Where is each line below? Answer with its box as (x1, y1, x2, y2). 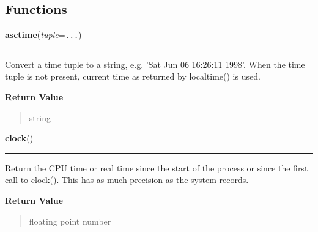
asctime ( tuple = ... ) (5, 28, 82, 41)
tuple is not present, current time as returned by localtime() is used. (5, 70, 261, 83)
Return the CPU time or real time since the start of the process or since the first (5, 161, 308, 174)
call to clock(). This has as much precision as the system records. (5, 173, 249, 186)
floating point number (29, 214, 111, 227)
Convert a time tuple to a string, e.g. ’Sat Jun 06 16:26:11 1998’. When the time (5, 58, 305, 70)
